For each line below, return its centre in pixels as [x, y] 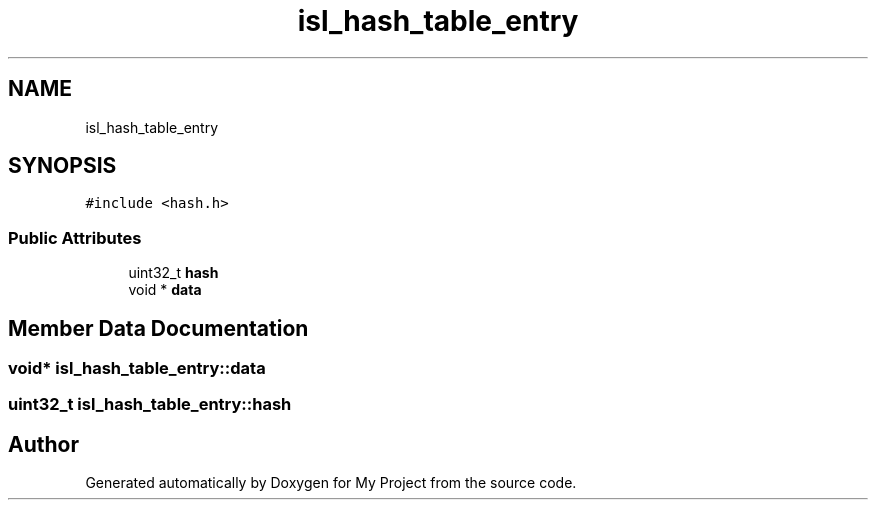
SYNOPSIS [62, 166]
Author [43, 444]
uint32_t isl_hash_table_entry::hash [150, 404]
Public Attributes [75, 237]
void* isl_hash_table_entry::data [137, 368]
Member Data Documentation [158, 328]
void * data [165, 290]
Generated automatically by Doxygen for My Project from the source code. [331, 483]
